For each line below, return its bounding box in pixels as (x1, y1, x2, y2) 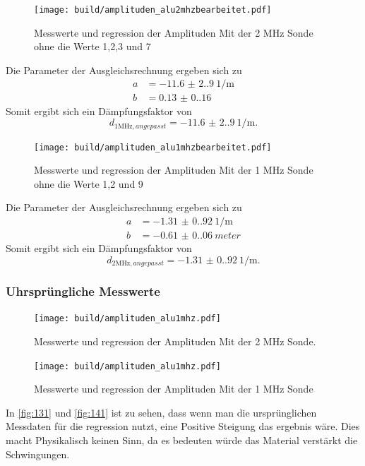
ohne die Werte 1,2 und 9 (34, 176, 143, 191)
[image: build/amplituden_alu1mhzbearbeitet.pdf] (34, 142, 272, 153)
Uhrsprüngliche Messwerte (6, 282, 160, 300)
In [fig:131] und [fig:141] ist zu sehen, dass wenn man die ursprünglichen (6, 405, 317, 419)
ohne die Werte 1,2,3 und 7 (34, 39, 151, 54)
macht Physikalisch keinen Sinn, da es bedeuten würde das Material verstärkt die (6, 433, 358, 447)
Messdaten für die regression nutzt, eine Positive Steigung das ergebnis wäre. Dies (6, 419, 360, 434)
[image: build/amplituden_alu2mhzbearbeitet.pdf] (34, 5, 272, 15)
